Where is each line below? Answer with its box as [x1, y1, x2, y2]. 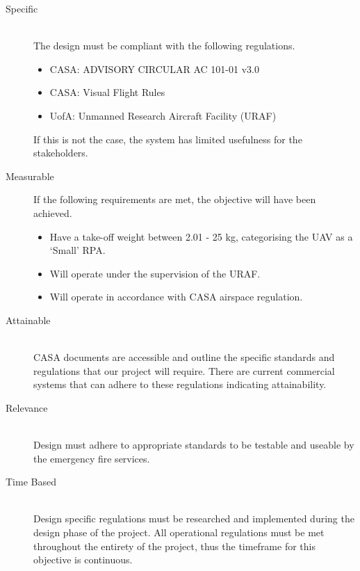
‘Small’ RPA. [49, 243, 106, 257]
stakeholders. [33, 145, 88, 160]
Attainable [6, 312, 51, 327]
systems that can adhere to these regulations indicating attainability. [33, 377, 327, 392]
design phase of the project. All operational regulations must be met [33, 525, 325, 540]
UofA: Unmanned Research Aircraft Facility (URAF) [49, 108, 277, 122]
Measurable [6, 168, 54, 183]
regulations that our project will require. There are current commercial [33, 363, 335, 378]
